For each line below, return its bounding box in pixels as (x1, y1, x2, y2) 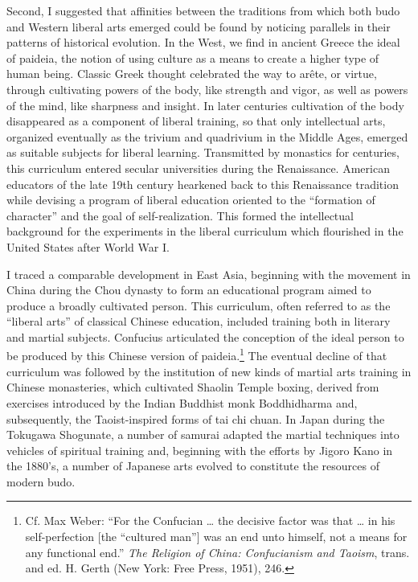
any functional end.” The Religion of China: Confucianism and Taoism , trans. (25, 543, 410, 560)
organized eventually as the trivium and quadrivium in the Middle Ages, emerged (6, 128, 408, 145)
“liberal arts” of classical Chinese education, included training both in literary (6, 313, 391, 330)
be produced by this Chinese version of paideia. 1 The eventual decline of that (6, 345, 387, 364)
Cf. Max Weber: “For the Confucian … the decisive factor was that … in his (25, 512, 395, 529)
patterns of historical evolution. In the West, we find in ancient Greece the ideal (6, 34, 400, 51)
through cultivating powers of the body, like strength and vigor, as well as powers (6, 80, 408, 97)
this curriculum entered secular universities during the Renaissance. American (6, 159, 390, 176)
